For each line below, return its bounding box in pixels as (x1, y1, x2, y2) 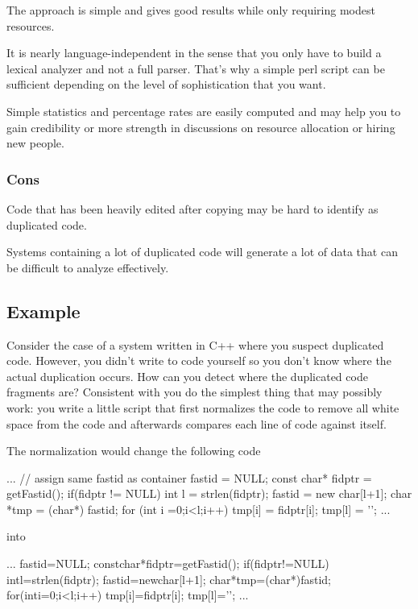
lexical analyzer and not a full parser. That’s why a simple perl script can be (6, 60, 385, 77)
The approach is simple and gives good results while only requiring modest (6, 2, 375, 18)
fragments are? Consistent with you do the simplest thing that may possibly (6, 383, 383, 400)
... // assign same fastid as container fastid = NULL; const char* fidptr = (6, 469, 372, 486)
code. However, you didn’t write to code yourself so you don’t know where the (6, 352, 391, 369)
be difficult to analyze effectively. (6, 259, 169, 275)
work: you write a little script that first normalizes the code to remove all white (6, 399, 399, 416)
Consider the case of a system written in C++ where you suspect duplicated (6, 336, 384, 353)
